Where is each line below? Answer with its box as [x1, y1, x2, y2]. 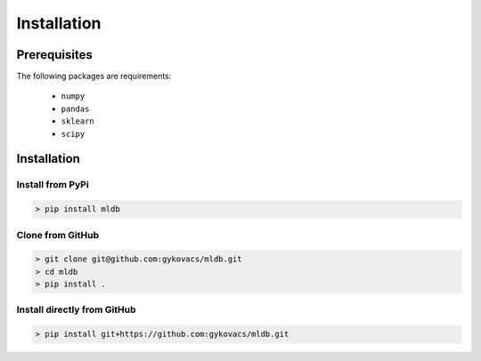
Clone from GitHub [16, 229, 100, 241]
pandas [61, 103, 90, 114]
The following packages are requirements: [16, 71, 172, 82]
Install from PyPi [16, 179, 89, 191]
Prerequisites [16, 47, 93, 62]
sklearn [61, 116, 95, 126]
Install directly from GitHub [16, 303, 137, 316]
